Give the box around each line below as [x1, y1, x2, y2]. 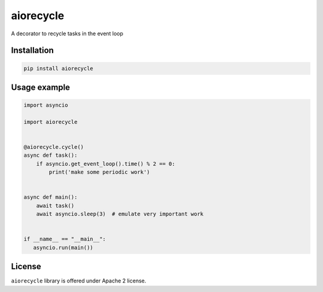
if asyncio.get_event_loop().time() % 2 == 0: [36, 160, 176, 167]
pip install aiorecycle [23, 65, 94, 72]
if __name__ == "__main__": [23, 236, 106, 242]
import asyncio [23, 102, 68, 109]
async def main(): [23, 194, 78, 200]
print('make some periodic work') [48, 169, 150, 176]
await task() [36, 202, 75, 209]
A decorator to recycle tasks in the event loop [11, 30, 124, 37]
